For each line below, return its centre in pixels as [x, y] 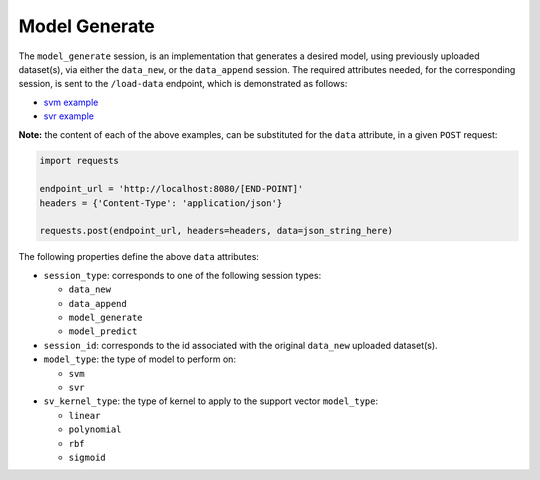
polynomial [95, 429]
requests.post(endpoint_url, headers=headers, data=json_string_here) [216, 231]
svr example [69, 116]
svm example [71, 102]
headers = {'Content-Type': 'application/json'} [161, 203]
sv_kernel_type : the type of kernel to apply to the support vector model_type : [211, 401]
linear [84, 415]
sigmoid [87, 457]
